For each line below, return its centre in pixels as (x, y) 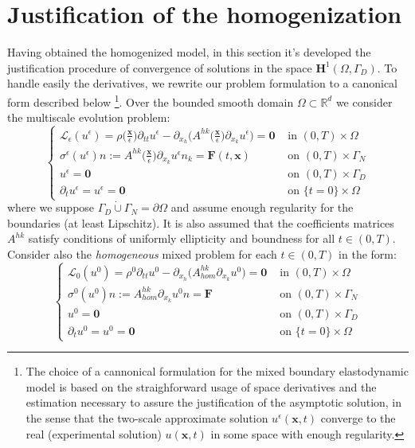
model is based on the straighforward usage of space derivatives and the (201, 386)
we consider (364, 101)
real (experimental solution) (94, 433)
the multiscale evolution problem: (89, 117)
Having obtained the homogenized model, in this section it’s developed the (189, 52)
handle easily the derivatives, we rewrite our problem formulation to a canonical (202, 83)
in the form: (368, 253)
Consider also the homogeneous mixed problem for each (142, 253)
